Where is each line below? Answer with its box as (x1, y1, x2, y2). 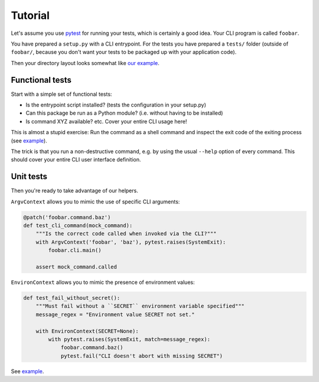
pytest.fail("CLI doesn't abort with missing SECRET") (60, 352, 223, 359)
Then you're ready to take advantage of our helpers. (11, 187, 138, 195)
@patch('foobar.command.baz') (23, 213, 111, 221)
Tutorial (11, 9, 50, 22)
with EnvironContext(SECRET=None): (35, 328, 139, 334)
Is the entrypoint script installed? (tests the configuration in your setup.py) (25, 101, 207, 109)
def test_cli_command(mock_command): (23, 222, 133, 229)
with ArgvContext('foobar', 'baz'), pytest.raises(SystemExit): (35, 238, 226, 245)
